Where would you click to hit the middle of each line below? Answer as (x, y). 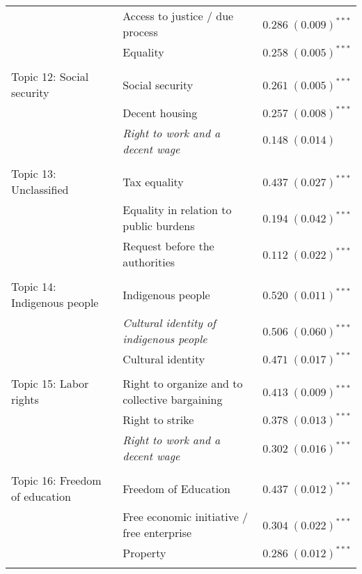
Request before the (168, 246)
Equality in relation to (177, 210)
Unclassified (40, 189)
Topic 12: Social (50, 76)
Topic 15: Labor (50, 383)
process (140, 32)
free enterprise (157, 533)
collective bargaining (173, 399)
